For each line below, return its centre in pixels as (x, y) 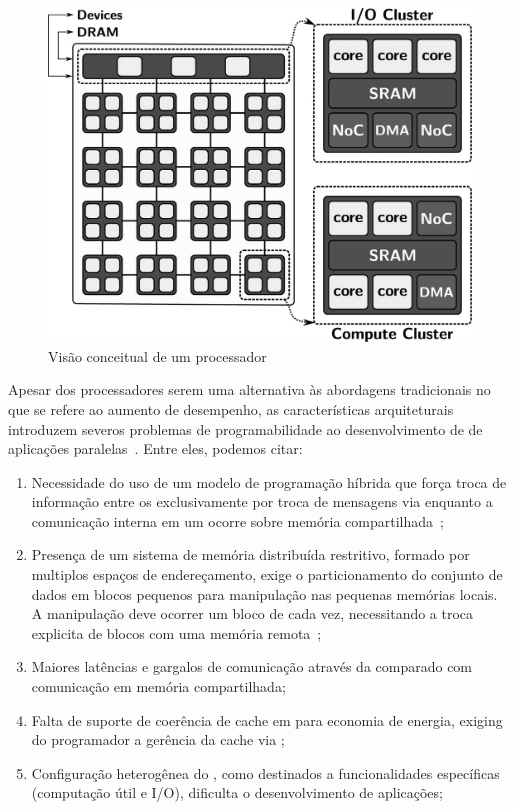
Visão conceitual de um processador (157, 355)
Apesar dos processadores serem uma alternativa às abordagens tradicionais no (249, 389)
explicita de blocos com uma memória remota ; (176, 632)
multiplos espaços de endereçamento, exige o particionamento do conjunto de (267, 574)
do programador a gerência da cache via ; (158, 739)
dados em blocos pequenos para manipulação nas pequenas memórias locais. (264, 593)
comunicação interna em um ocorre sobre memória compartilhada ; (237, 520)
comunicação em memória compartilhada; (158, 686)
